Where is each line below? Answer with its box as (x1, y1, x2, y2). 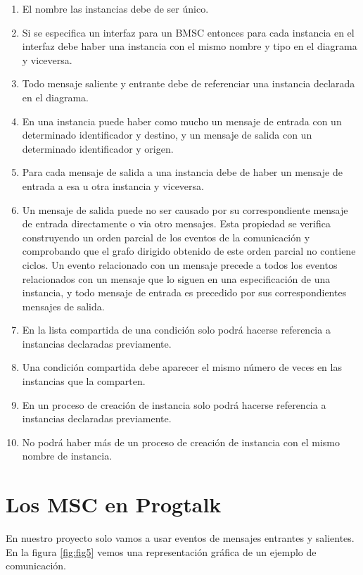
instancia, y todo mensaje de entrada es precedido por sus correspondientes (22, 285, 347, 300)
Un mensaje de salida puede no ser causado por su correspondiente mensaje (22, 202, 348, 217)
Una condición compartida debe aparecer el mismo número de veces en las (22, 360, 342, 374)
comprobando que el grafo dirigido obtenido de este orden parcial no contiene (22, 244, 356, 258)
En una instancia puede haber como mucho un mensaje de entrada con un (22, 113, 342, 128)
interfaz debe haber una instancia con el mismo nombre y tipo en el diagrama (22, 39, 357, 53)
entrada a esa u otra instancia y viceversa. (22, 178, 204, 193)
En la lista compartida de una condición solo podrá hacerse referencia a (22, 322, 331, 337)
